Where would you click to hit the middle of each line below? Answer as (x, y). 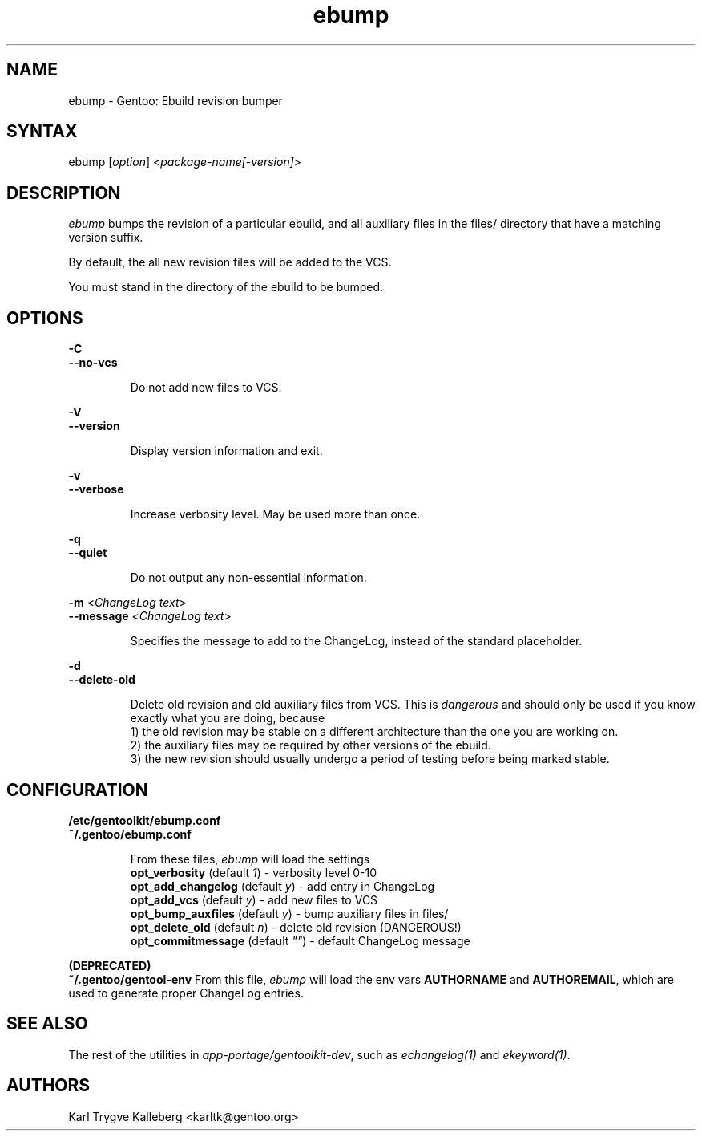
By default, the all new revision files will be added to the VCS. (230, 262)
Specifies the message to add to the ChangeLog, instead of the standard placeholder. (356, 641)
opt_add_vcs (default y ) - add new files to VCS (254, 899)
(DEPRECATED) (110, 965)
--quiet (88, 553)
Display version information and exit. (226, 451)
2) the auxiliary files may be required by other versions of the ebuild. (311, 745)
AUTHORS (48, 1086)
